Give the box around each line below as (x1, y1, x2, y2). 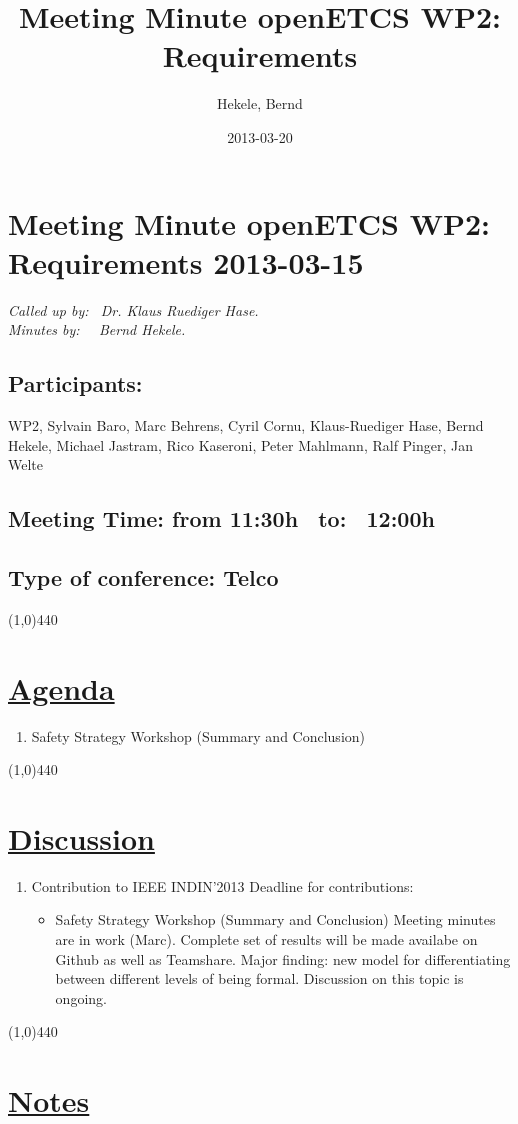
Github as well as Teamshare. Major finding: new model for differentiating (55, 948, 511, 969)
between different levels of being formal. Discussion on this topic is (55, 968, 464, 989)
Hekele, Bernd (217, 93, 303, 114)
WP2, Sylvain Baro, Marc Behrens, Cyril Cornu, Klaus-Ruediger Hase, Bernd (8, 415, 484, 436)
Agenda (8, 667, 115, 708)
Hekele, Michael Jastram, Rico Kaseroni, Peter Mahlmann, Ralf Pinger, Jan (8, 434, 474, 455)
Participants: (8, 368, 143, 399)
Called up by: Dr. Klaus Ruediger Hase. (8, 299, 259, 320)
